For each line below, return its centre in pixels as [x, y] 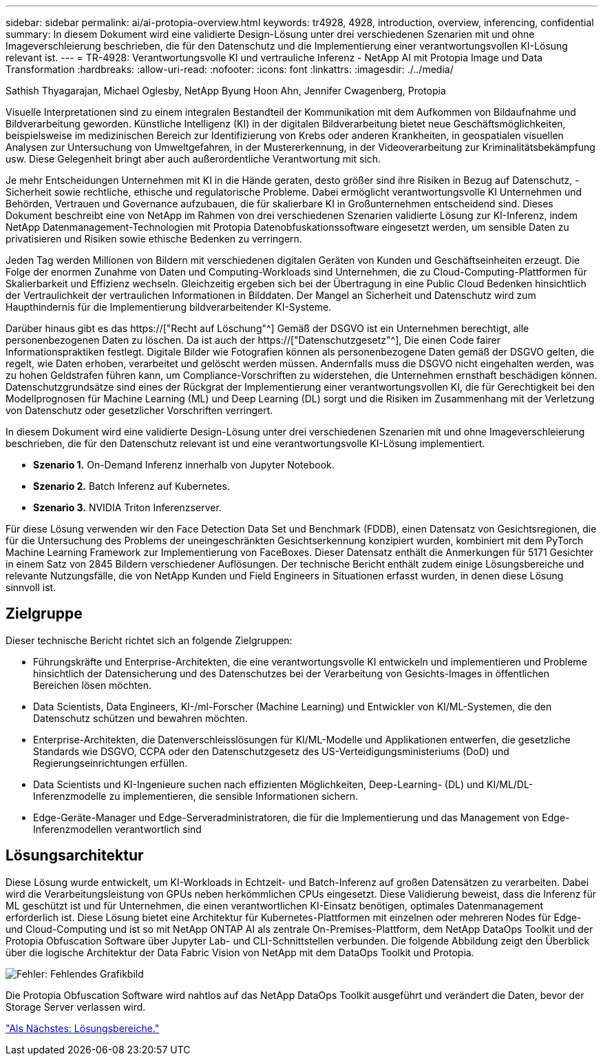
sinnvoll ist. [31, 587]
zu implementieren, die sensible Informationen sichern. [234, 796]
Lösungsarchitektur [75, 856]
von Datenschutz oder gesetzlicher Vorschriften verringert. [139, 410]
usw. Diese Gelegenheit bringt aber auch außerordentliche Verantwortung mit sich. [193, 159]
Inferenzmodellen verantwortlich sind [117, 829]
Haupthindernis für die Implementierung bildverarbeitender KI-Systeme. [169, 307]
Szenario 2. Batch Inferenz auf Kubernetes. [131, 486]
